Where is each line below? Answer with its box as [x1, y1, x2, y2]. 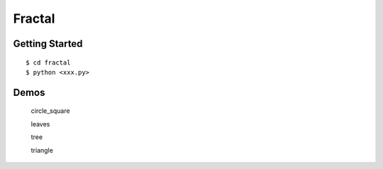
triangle [30, 146, 53, 154]
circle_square [30, 107, 70, 115]
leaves [30, 119, 50, 128]
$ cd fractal [26, 58, 71, 67]
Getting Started [13, 38, 83, 50]
